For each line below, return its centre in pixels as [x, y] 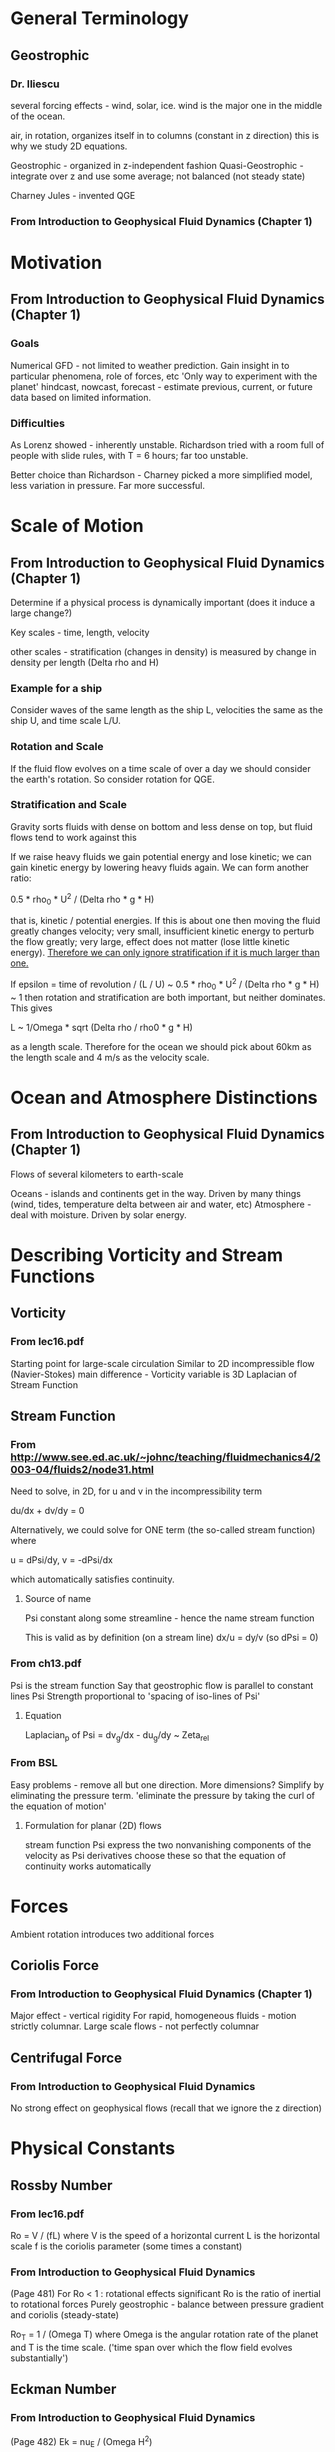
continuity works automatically [88, 1866]
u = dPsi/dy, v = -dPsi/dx [61, 1560]
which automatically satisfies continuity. [92, 1579]
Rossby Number [61, 2185]
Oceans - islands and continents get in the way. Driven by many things [156, 1193]
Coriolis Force [55, 1965]
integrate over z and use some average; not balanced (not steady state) [158, 176]
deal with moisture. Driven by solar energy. [98, 1214]
